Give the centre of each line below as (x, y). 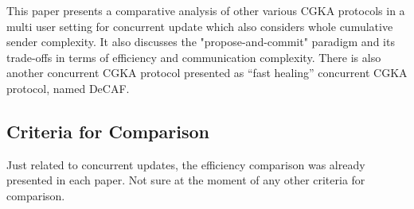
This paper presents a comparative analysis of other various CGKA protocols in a (206, 10)
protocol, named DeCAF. (68, 88)
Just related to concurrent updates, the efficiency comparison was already (186, 164)
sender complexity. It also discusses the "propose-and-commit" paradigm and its (201, 42)
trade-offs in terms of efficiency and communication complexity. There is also (194, 57)
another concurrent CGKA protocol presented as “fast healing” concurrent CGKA (207, 73)
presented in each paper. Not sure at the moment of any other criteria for (186, 180)
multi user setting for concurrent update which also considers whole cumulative (200, 26)
